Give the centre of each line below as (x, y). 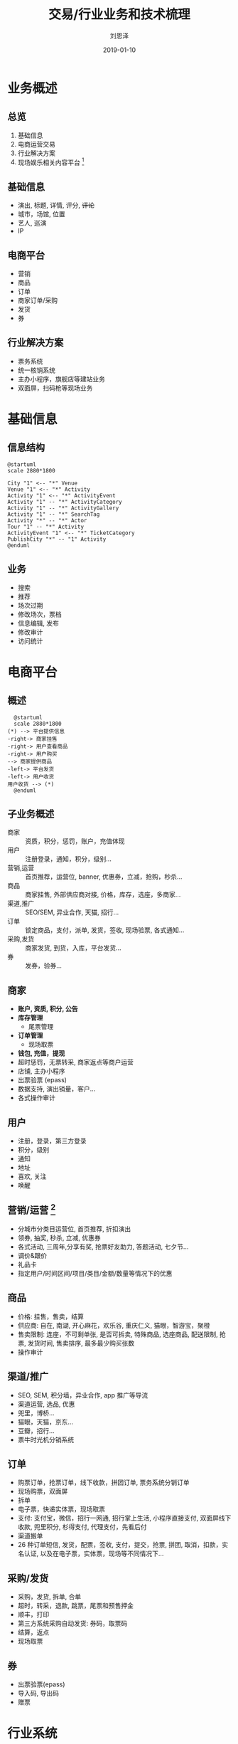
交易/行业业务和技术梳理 (119, 15)
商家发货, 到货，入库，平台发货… (74, 948)
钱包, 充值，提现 (41, 1053)
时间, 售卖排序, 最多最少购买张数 (87, 1343)
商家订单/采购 (38, 300)
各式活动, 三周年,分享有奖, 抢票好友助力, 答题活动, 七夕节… (103, 1247)
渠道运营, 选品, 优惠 (46, 1404)
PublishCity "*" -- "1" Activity (57, 539)
